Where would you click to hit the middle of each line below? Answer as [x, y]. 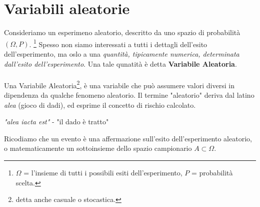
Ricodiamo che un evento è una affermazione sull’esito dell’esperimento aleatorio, [128, 138]
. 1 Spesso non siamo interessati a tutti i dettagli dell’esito [118, 43]
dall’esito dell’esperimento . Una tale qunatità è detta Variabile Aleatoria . [120, 63]
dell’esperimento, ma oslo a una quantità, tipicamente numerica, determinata [122, 53]
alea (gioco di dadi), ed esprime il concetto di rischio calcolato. [100, 105]
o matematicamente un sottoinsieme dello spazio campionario [98, 148]
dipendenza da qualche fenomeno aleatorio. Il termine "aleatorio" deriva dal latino [129, 95]
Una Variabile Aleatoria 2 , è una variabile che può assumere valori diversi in [119, 84]
